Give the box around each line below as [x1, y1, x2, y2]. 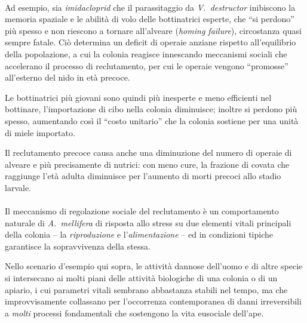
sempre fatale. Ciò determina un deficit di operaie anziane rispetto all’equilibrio [5, 36, 296, 48]
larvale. [5, 181, 31, 193]
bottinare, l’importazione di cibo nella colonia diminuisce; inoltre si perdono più [5, 103, 297, 115]
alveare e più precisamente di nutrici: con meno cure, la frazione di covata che [5, 158, 290, 170]
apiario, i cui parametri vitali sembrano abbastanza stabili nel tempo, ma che [5, 283, 288, 296]
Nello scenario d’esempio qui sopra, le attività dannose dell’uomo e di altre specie [5, 260, 303, 272]
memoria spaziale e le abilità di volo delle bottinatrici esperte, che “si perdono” [5, 13, 294, 25]
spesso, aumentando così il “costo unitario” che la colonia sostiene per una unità [5, 114, 299, 127]
